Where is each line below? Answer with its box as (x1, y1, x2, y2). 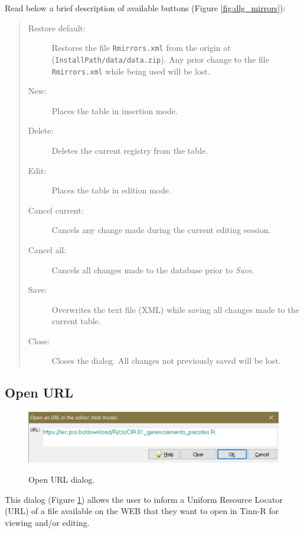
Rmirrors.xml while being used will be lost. (51, 64, 210, 77)
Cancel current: (28, 203, 84, 216)
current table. (51, 315, 101, 327)
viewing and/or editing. (5, 516, 90, 528)
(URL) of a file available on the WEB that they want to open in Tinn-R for (5, 505, 279, 517)
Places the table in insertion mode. (51, 104, 178, 117)
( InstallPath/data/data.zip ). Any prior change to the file (51, 53, 269, 65)
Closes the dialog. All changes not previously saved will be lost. (51, 354, 281, 367)
